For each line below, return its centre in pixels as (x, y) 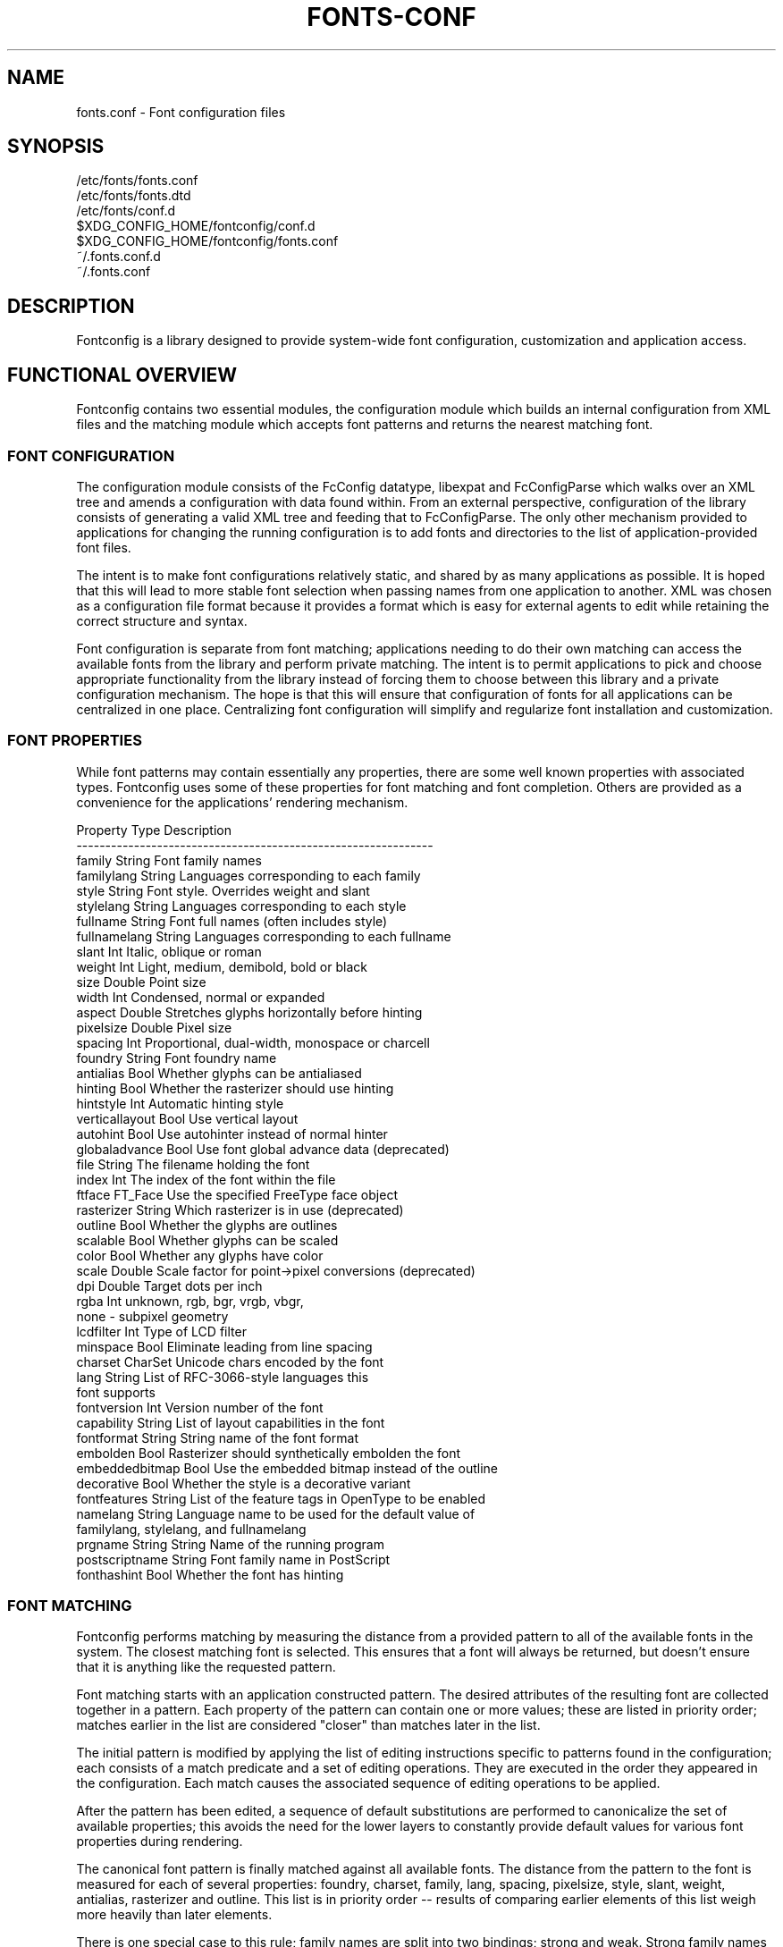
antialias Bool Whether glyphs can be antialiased (219, 1073)
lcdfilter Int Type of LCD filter (161, 1331)
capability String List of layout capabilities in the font (231, 1422)
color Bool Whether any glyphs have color (200, 1255)
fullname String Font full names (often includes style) (232, 921)
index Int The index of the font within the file (206, 1179)
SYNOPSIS (56, 147)
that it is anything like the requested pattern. (206, 1667)
